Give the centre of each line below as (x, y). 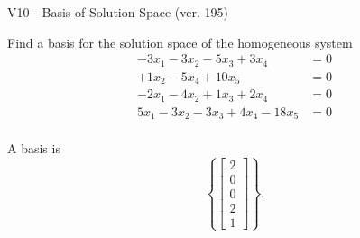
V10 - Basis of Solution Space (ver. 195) (118, 12)
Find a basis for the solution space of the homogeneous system (180, 42)
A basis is (34, 148)
